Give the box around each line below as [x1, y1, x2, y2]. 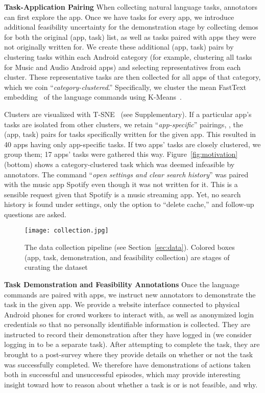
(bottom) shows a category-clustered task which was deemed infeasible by [4, 158, 235, 169]
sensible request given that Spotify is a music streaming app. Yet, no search [4, 189, 241, 199]
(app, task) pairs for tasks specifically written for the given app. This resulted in [4, 129, 256, 140]
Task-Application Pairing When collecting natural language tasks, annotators [4, 2, 257, 12]
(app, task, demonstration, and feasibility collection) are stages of [25, 251, 230, 262]
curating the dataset [25, 262, 88, 272]
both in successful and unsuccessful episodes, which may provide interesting [4, 369, 240, 380]
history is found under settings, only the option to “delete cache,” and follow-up [4, 199, 254, 210]
